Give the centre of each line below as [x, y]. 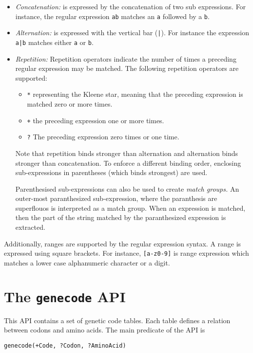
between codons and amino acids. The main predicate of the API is [105, 330]
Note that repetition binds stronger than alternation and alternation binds [127, 153]
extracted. [30, 227]
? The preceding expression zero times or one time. [103, 137]
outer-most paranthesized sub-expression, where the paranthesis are [116, 198]
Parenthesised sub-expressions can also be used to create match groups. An [127, 188]
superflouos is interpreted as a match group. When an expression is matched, [130, 208]
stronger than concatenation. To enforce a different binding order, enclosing [128, 163]
